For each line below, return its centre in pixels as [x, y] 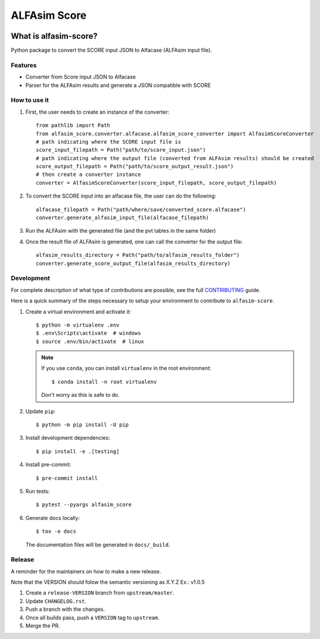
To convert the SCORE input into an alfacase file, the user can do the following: [121, 196]
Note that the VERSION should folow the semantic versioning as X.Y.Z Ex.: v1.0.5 [108, 582]
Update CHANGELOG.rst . [56, 601]
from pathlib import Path [73, 125]
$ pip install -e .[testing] [78, 451]
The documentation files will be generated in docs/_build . [98, 545]
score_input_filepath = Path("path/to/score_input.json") [121, 150]
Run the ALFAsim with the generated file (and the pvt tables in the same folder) [121, 231]
